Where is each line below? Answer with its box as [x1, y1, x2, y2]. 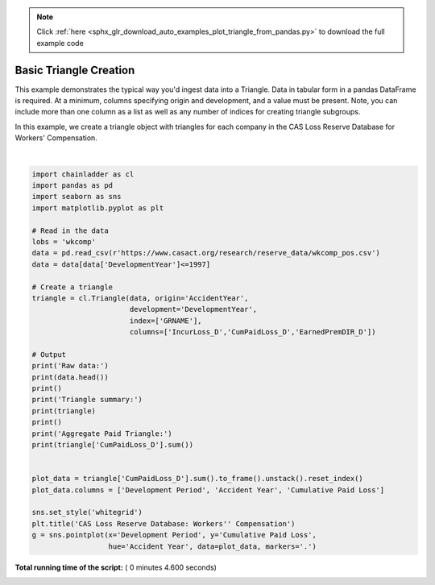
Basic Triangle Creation [14, 63, 135, 77]
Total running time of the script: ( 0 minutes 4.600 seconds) [14, 562, 217, 572]
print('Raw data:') [31, 361, 109, 371]
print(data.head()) [31, 372, 109, 382]
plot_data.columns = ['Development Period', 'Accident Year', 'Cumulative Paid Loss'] [31, 485, 385, 495]
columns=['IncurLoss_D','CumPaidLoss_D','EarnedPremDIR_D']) [129, 327, 376, 337]
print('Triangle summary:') [31, 395, 143, 405]
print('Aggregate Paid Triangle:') [31, 429, 172, 438]
